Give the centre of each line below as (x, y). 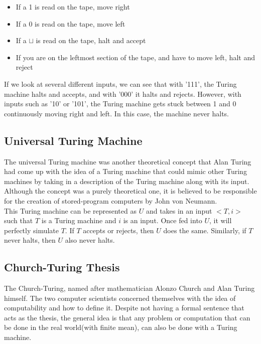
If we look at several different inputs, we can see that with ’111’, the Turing (120, 83)
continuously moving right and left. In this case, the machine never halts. (116, 113)
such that (19, 220)
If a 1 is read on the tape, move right (73, 7)
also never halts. (90, 240)
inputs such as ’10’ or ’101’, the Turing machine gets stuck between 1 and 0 (120, 104)
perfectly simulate (32, 230)
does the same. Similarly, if (205, 230)
